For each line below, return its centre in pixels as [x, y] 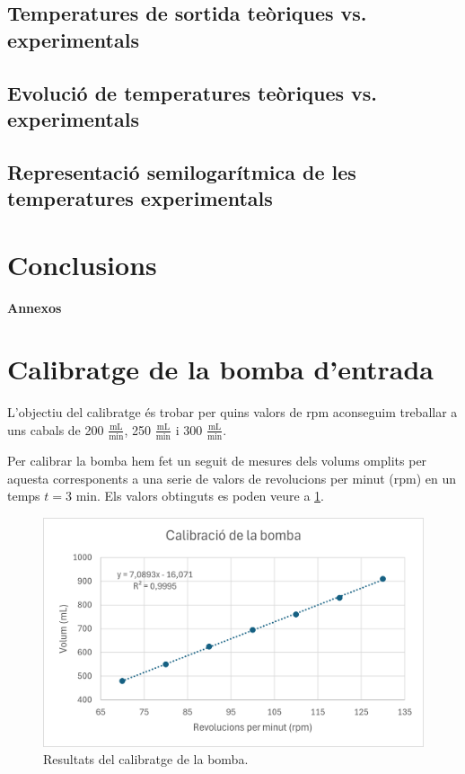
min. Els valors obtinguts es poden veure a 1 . [200, 496]
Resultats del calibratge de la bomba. [146, 759]
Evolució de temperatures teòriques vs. [193, 92]
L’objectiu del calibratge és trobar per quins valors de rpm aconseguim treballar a [232, 412]
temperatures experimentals [140, 198]
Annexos [35, 307]
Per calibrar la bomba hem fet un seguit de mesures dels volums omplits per [217, 461]
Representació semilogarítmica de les [182, 171]
